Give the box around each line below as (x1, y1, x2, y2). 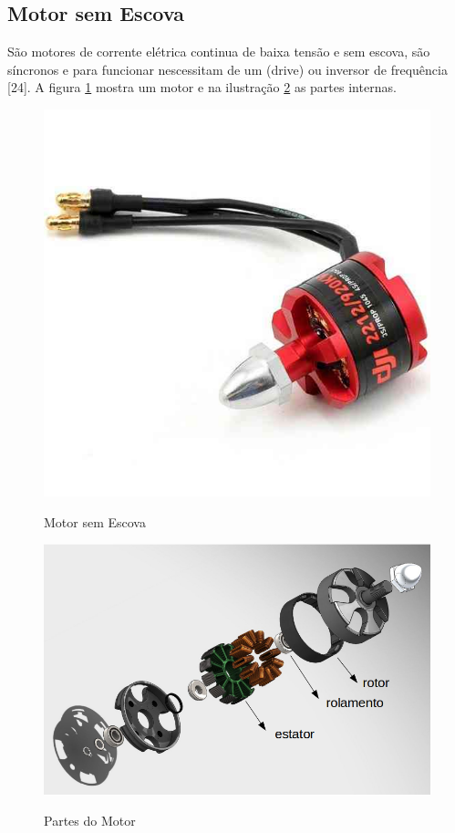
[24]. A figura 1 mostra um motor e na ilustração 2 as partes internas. (7, 78, 397, 97)
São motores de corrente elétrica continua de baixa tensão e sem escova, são (7, 42, 430, 61)
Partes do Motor (44, 811, 136, 830)
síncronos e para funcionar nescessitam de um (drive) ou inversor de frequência (7, 59, 448, 78)
